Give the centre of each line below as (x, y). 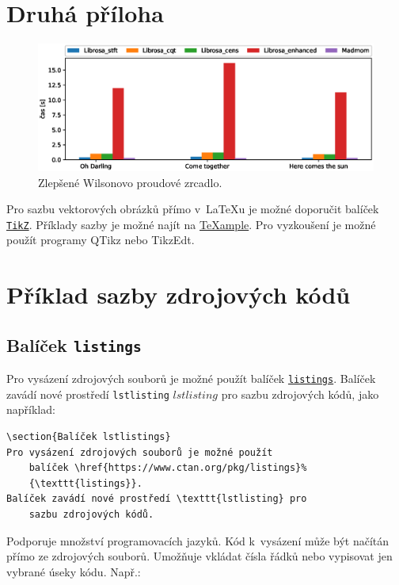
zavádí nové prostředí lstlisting (88, 394)
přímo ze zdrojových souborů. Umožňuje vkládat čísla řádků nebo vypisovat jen (199, 556)
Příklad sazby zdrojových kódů (179, 294)
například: (31, 409)
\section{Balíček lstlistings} (89, 437)
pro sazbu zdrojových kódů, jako (300, 394)
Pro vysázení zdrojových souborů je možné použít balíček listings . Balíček (191, 379)
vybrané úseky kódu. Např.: (74, 571)
